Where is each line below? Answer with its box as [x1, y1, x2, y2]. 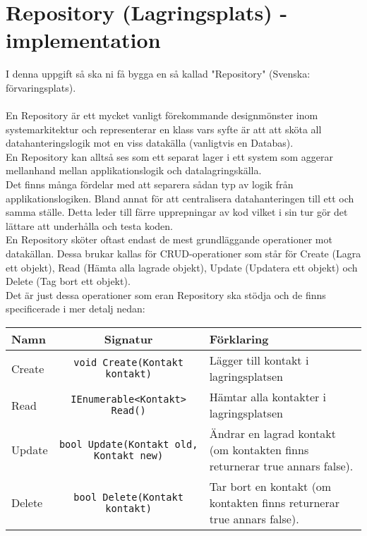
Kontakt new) [94, 449, 164, 461]
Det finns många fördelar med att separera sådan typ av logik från [6, 177, 294, 192]
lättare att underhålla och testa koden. [6, 218, 174, 233]
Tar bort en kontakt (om [209, 478, 332, 494]
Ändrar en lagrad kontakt [209, 425, 336, 441]
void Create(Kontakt [73, 357, 183, 368]
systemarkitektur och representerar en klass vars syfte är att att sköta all [6, 121, 322, 136]
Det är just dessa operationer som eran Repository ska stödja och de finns [6, 287, 326, 302]
